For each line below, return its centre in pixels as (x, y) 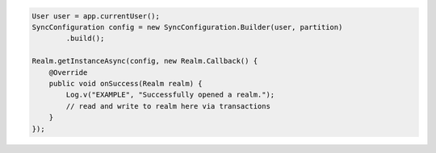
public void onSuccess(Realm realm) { (126, 83)
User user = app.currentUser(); (96, 16)
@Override (68, 72)
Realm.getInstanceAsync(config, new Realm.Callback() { (145, 61)
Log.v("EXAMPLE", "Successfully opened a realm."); (170, 95)
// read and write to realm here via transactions (168, 106)
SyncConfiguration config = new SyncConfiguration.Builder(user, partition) (187, 27)
